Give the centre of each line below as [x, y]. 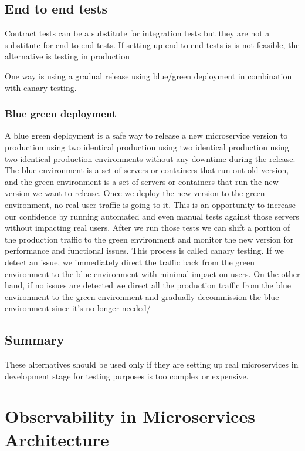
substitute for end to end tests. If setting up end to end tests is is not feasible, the [152, 44]
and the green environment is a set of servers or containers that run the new [142, 181]
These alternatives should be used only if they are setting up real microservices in [152, 364]
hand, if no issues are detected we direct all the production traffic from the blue [148, 285]
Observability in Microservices [130, 416]
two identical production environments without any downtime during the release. [150, 158]
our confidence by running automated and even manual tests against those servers [152, 216]
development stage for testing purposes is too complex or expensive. [127, 376]
